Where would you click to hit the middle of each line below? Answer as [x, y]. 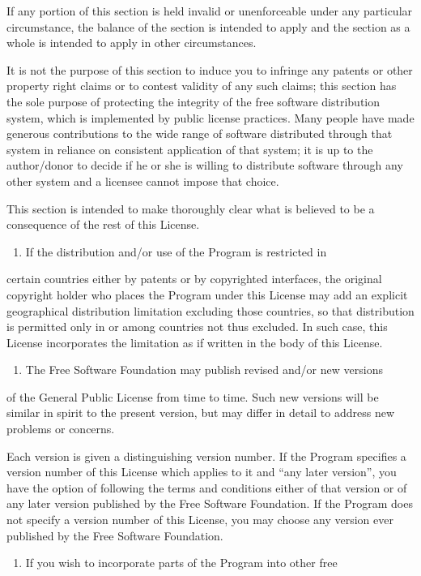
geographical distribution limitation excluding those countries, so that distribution [210, 310]
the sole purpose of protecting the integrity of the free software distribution [193, 101]
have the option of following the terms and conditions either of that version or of [207, 487]
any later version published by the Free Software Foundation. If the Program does [210, 503]
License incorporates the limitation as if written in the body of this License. [195, 342]
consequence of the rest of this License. [103, 224]
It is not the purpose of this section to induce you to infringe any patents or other [210, 69]
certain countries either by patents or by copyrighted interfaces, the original [194, 279]
